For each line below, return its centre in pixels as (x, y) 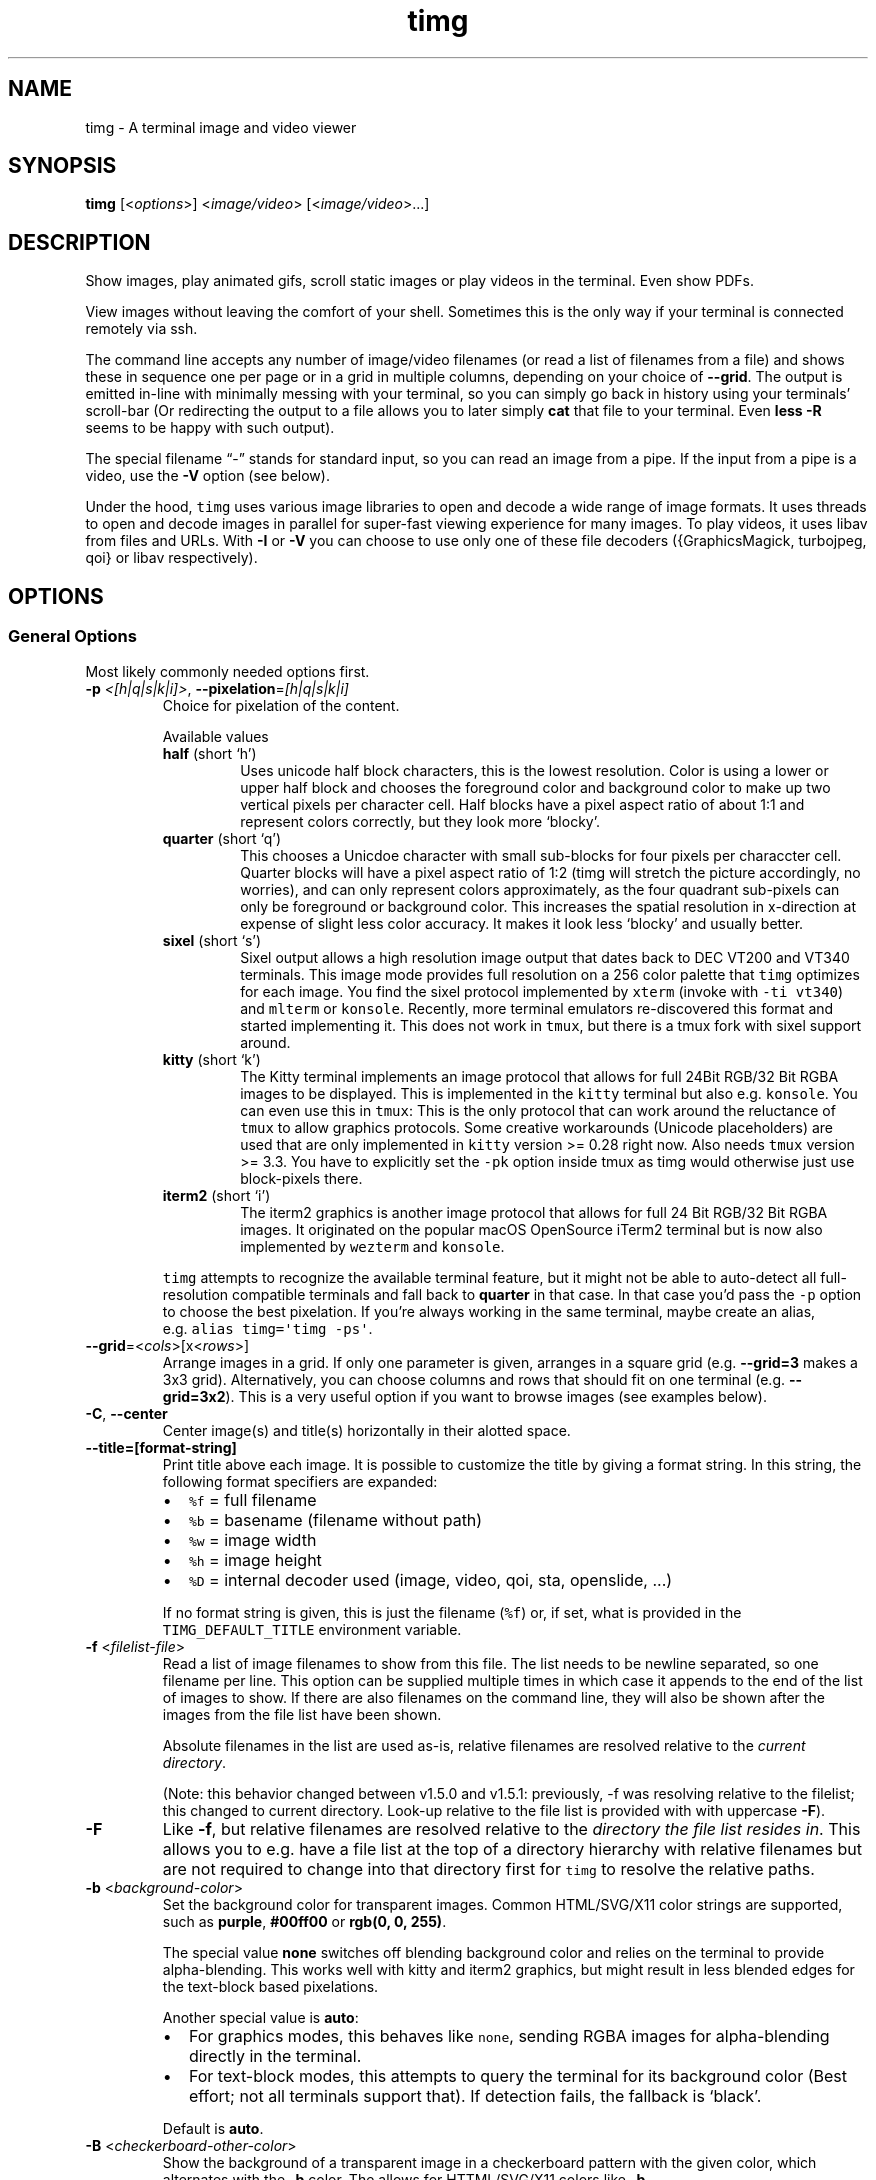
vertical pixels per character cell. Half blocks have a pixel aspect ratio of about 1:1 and (522, 804)
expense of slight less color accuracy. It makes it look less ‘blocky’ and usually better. (522, 923)
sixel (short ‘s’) (212, 940)
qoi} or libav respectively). (171, 558)
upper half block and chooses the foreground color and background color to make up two (535, 787)
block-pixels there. (301, 1178)
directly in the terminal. (275, 2055)
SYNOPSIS (62, 166)
